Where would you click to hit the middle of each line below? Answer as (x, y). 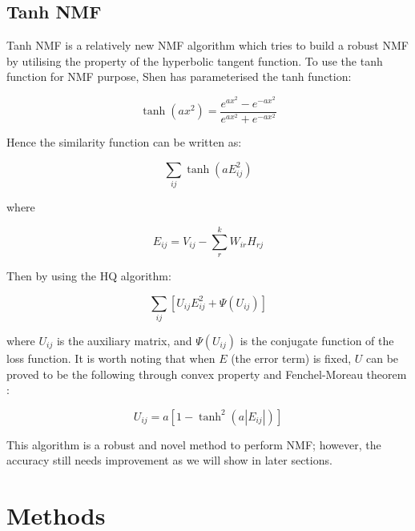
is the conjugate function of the (317, 340)
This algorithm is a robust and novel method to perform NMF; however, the (194, 444)
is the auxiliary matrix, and (124, 340)
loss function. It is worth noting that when (111, 358)
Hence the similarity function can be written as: (124, 142)
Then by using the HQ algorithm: (89, 276)
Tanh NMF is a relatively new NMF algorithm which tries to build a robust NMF (207, 45)
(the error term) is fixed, (291, 358)
